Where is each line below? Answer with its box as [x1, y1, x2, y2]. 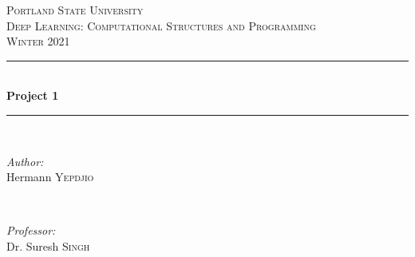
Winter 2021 [6, 33, 70, 49]
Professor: [6, 222, 56, 239]
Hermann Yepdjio [6, 168, 94, 185]
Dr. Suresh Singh [6, 237, 90, 254]
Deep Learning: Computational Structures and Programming [6, 17, 316, 34]
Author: [6, 152, 44, 169]
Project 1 [6, 87, 59, 104]
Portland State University [6, 2, 144, 18]
